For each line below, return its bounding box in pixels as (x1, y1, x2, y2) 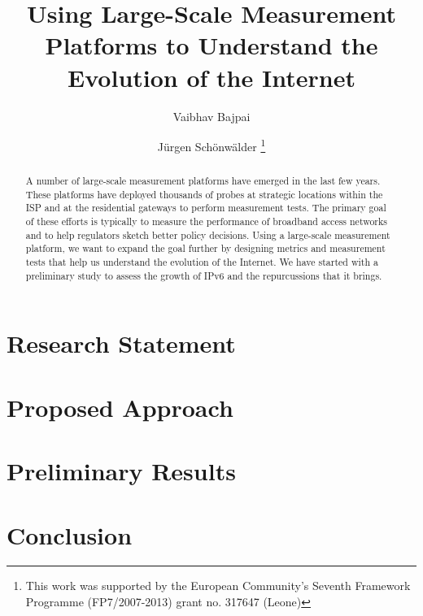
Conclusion (7, 518, 133, 551)
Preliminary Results (7, 454, 236, 488)
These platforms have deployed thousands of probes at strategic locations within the (25, 187, 383, 201)
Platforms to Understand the (45, 28, 378, 62)
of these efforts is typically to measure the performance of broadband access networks (25, 215, 387, 228)
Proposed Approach (7, 390, 233, 423)
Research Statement (7, 327, 236, 360)
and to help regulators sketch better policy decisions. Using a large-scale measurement (25, 228, 390, 241)
